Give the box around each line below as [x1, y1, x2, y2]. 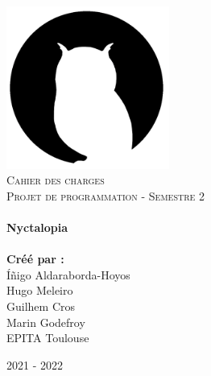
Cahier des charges [6, 171, 105, 188]
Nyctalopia [6, 218, 68, 235]
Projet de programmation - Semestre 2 [6, 187, 205, 204]
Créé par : [6, 250, 64, 267]
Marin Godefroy [6, 313, 85, 330]
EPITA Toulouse [6, 329, 89, 346]
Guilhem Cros [6, 297, 75, 314]
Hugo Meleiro [6, 282, 73, 299]
